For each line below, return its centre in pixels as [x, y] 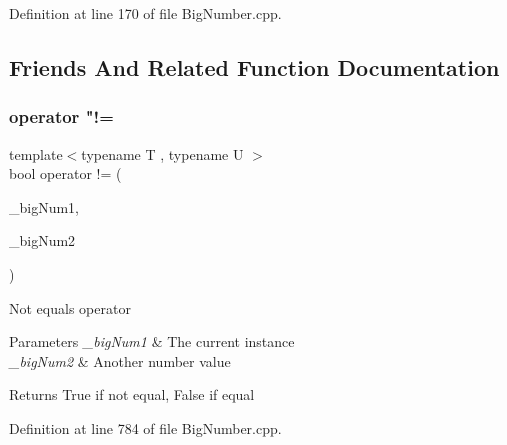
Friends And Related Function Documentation [254, 66]
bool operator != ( [65, 173]
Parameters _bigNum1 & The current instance [152, 341]
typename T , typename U [162, 153]
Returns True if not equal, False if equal [132, 394]
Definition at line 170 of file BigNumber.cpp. [145, 13]
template [36, 153]
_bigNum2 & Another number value [120, 360]
